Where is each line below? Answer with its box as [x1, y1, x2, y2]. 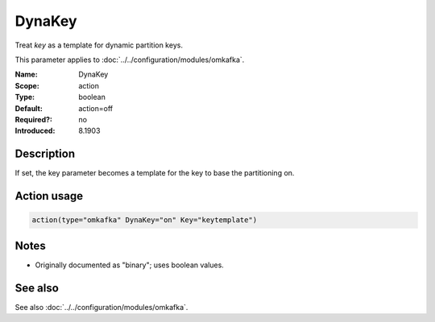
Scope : [14, 80, 39, 90]
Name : [14, 69, 38, 80]
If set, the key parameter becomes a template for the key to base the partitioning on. [14, 168, 295, 178]
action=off [78, 103, 113, 113]
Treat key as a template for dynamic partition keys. [14, 40, 183, 50]
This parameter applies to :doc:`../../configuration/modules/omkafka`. [14, 55, 245, 64]
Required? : [14, 114, 52, 124]
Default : [14, 103, 43, 113]
